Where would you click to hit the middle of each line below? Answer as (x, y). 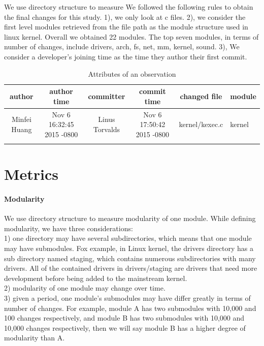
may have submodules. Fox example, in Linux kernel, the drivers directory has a (129, 248)
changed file (201, 96)
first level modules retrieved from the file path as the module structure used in (126, 27)
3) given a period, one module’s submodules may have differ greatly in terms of (127, 298)
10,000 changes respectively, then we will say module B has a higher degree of (125, 327)
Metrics (31, 174)
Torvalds (107, 129)
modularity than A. (35, 338)
